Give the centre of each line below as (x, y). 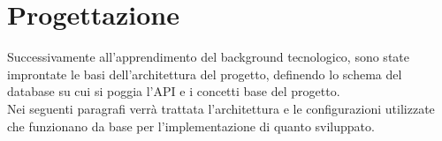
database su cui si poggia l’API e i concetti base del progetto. (174, 91)
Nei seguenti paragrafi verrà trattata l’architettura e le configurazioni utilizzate (221, 108)
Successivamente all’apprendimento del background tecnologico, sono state (208, 57)
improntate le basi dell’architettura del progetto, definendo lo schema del (205, 74)
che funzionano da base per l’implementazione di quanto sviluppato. (191, 126)
